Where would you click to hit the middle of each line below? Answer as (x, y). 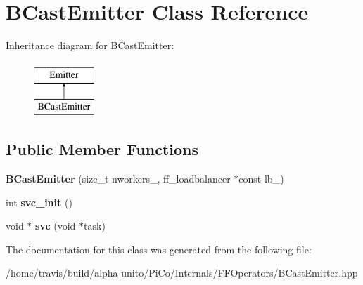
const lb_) (261, 179)
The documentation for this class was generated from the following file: (159, 249)
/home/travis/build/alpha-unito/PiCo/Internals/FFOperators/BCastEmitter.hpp (182, 273)
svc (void (56, 226)
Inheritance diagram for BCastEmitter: (90, 45)
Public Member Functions (102, 149)
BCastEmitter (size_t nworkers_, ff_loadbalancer (118, 179)
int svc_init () (39, 202)
